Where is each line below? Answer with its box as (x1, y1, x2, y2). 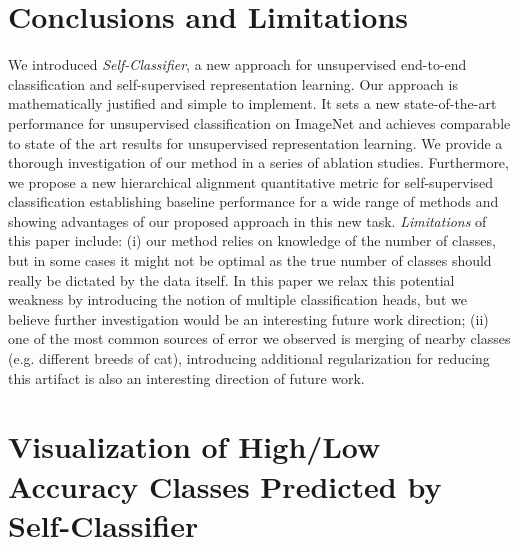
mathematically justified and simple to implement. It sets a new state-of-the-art (8, 93, 497, 114)
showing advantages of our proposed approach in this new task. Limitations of (8, 210, 487, 231)
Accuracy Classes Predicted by (8, 465, 442, 506)
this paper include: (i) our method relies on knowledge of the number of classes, (8, 230, 496, 251)
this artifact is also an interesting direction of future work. (8, 367, 365, 388)
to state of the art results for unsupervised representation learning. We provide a (8, 132, 503, 153)
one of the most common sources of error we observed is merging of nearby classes (8, 328, 511, 349)
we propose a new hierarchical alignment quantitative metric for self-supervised (8, 171, 494, 192)
